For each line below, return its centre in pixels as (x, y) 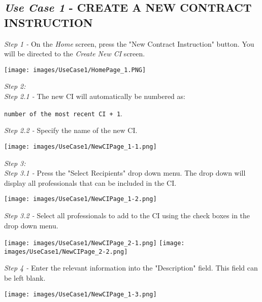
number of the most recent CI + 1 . (63, 113)
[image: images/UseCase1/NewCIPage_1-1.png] (80, 146)
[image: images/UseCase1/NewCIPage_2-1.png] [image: (94, 243)
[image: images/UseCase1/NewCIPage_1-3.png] (80, 294)
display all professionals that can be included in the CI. (90, 182)
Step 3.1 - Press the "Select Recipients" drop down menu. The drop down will (125, 173)
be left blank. (25, 278)
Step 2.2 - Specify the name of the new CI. (71, 130)
